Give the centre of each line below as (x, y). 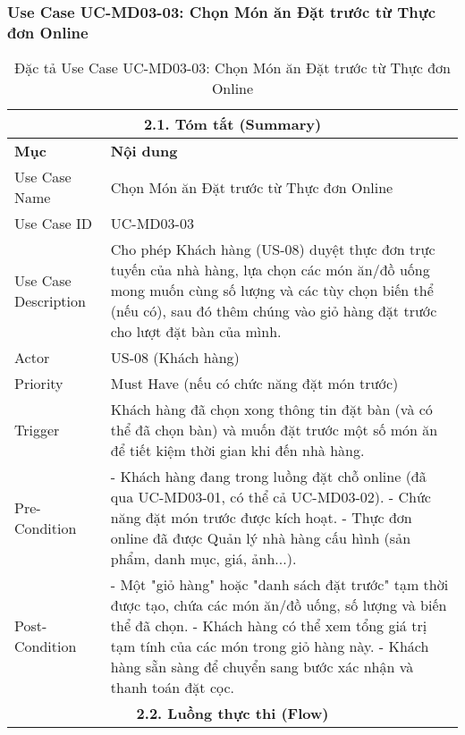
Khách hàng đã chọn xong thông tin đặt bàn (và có (271, 410)
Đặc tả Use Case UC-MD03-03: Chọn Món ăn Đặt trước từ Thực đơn (232, 68)
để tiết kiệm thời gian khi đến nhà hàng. (237, 451)
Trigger (37, 430)
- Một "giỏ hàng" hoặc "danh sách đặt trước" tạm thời (279, 585)
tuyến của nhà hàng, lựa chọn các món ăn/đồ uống (270, 270)
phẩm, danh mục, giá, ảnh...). (203, 559)
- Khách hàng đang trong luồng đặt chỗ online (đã (268, 477)
